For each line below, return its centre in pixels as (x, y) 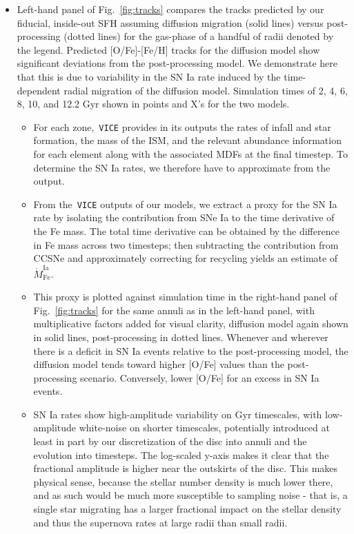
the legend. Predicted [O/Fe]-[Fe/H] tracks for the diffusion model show (168, 49)
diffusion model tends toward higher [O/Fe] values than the (159, 364)
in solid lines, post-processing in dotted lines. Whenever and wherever (181, 337)
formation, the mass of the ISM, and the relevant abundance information (187, 140)
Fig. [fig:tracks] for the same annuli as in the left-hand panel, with (174, 310)
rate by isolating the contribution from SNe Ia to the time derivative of (184, 217)
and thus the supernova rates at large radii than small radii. (160, 522)
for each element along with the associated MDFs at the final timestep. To (190, 154)
